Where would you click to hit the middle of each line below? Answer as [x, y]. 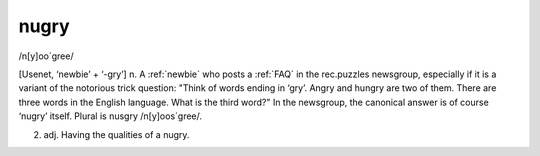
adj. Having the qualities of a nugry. [116, 134]
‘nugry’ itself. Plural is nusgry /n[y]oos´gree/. [110, 116]
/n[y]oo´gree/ [46, 56]
